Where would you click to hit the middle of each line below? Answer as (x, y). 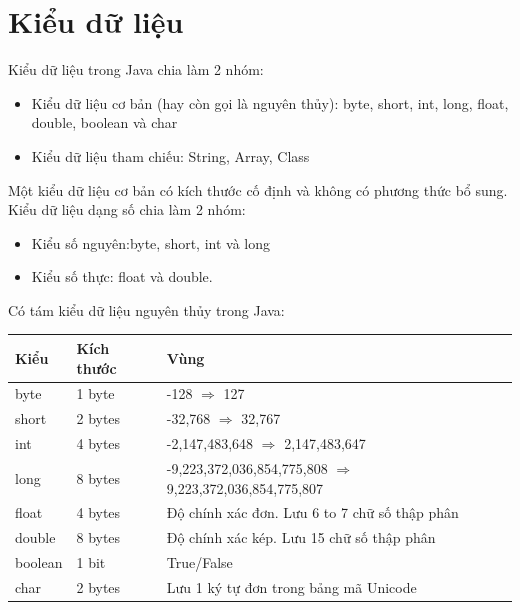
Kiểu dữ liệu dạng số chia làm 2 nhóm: (127, 209)
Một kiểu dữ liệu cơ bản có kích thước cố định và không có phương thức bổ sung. (258, 189)
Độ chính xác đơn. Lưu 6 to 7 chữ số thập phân (312, 512)
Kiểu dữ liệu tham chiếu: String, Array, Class (170, 155)
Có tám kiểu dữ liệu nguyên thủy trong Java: (146, 309)
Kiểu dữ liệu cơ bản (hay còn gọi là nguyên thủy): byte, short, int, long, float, (270, 102)
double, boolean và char (104, 122)
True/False (199, 562)
